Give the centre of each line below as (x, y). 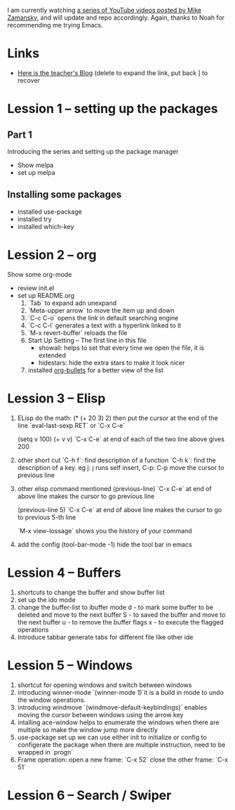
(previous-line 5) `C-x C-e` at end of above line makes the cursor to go (120, 509)
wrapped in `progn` (45, 752)
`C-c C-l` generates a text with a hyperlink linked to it (105, 325)
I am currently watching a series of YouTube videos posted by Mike (105, 10)
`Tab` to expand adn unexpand (72, 303)
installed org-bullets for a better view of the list (95, 370)
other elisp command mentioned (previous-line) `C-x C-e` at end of (114, 488)
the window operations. (52, 700)
